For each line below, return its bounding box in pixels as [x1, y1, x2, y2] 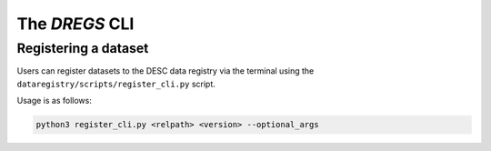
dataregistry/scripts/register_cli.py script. [16, 78, 215, 89]
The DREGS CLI [16, 14, 135, 34]
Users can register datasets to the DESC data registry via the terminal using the [16, 65, 315, 76]
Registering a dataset [16, 40, 149, 56]
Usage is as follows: [16, 96, 93, 106]
